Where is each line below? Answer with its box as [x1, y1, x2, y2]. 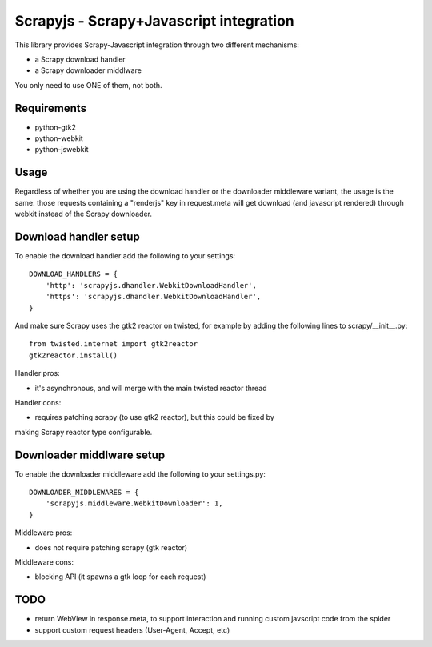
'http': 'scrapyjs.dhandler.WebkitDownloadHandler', [45, 281, 258, 290]
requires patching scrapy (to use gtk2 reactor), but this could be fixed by [34, 413, 275, 422]
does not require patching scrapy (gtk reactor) [34, 542, 188, 552]
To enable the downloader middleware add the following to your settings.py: [14, 469, 266, 479]
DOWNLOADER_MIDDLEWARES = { [29, 488, 139, 497]
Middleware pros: [14, 528, 73, 537]
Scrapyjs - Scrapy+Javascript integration [14, 12, 295, 30]
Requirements [14, 101, 87, 115]
